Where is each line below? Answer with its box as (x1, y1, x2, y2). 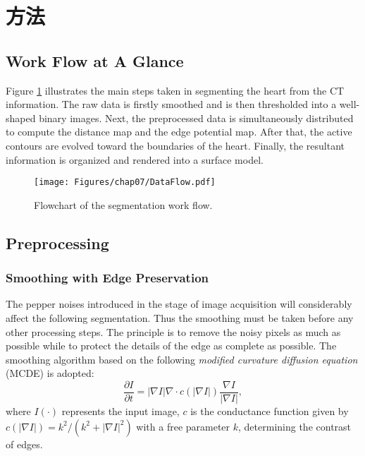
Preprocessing (6, 232, 109, 253)
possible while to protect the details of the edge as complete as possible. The (6, 338, 337, 353)
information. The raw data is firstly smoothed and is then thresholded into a (6, 97, 337, 112)
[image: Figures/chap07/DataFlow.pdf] (34, 177, 216, 188)
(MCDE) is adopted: (6, 366, 94, 380)
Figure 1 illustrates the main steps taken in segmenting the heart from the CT (6, 83, 345, 97)
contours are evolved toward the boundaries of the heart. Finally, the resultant (6, 138, 345, 152)
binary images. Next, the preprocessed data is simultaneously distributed (39, 110, 354, 125)
